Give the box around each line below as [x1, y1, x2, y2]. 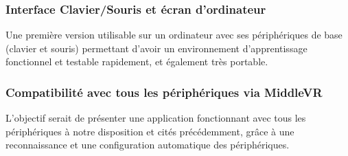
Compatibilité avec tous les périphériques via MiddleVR [5, 83, 323, 100]
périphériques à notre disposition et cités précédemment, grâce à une [5, 124, 294, 138]
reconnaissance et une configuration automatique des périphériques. [5, 137, 290, 152]
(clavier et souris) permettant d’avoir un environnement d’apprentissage [5, 41, 308, 55]
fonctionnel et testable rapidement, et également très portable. [5, 54, 268, 69]
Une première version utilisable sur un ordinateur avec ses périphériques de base [5, 27, 343, 42]
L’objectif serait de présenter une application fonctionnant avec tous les [5, 111, 306, 125]
